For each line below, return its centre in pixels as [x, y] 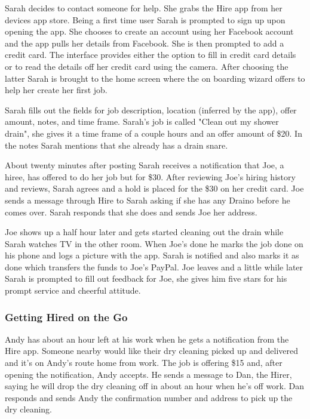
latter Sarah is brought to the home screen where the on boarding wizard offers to [155, 78]
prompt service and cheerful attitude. [73, 290]
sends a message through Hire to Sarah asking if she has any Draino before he [148, 200]
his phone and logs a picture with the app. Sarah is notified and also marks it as [152, 255]
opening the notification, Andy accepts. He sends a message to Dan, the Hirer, [148, 374]
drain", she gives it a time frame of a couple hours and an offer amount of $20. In [154, 133]
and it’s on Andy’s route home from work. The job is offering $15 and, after [144, 363]
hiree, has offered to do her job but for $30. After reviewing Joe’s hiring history [150, 176]
